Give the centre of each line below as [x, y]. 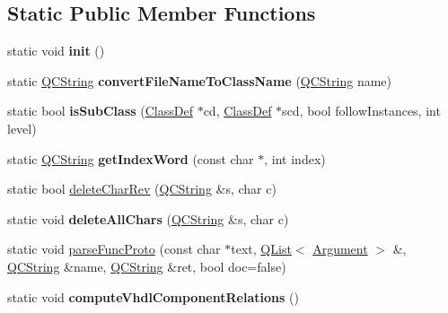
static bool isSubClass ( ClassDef [100, 111]
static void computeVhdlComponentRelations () [153, 296]
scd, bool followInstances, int [361, 111]
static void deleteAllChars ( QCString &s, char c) [148, 218]
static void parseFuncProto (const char [114, 249]
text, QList [261, 249]
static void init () [56, 51]
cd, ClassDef [237, 111]
